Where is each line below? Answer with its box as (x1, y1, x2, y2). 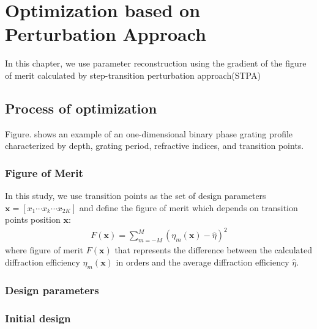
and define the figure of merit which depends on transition (79, 201, 298, 214)
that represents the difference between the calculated (114, 244, 312, 256)
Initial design (5, 310, 71, 325)
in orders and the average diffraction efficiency (116, 256, 289, 269)
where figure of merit (5, 244, 84, 256)
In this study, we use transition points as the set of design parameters (5, 189, 266, 202)
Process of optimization (5, 98, 157, 117)
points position (5, 213, 61, 226)
